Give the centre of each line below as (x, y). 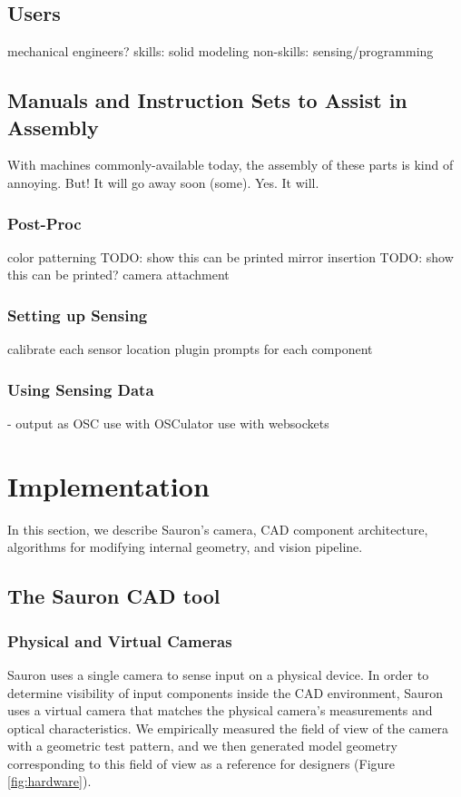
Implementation (108, 485)
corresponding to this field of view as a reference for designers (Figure (201, 763)
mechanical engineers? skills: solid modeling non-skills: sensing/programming (221, 51)
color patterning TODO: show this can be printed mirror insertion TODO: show (230, 256)
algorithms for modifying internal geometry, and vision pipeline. (185, 547)
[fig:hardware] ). (49, 781)
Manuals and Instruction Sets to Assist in (207, 100)
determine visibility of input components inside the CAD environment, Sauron (226, 692)
